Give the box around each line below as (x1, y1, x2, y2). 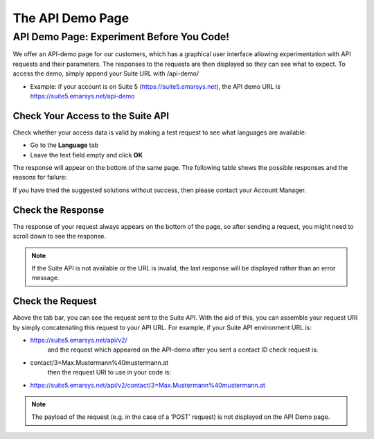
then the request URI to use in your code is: (47, 368, 171, 377)
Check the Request (12, 295, 97, 307)
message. (31, 274, 60, 282)
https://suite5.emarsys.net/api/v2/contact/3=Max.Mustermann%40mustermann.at (30, 381, 266, 389)
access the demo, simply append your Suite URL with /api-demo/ (12, 69, 199, 78)
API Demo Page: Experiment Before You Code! (12, 31, 230, 43)
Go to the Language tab (30, 141, 99, 149)
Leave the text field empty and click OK (30, 150, 143, 159)
